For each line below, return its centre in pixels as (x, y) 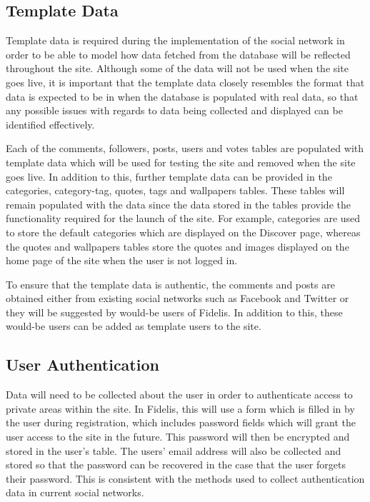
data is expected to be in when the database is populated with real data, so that (182, 96)
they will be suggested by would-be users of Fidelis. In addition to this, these (174, 312)
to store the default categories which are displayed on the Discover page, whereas (183, 232)
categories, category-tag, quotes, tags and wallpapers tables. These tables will (175, 190)
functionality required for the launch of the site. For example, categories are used (183, 218)
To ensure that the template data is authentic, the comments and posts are (170, 284)
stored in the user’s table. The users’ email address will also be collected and (174, 450)
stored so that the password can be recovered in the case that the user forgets (176, 465)
